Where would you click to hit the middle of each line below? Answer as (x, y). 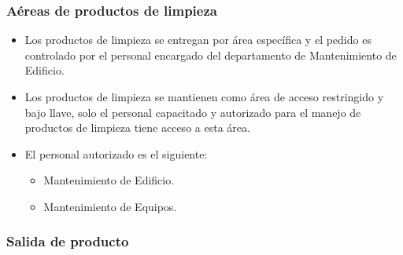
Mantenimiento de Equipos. (110, 206)
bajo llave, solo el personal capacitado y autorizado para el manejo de (193, 112)
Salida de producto (68, 241)
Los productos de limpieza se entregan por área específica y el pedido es (198, 40)
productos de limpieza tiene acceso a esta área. (137, 127)
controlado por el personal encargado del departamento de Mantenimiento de (211, 55)
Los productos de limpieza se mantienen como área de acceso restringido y (204, 97)
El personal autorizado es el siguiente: (116, 153)
